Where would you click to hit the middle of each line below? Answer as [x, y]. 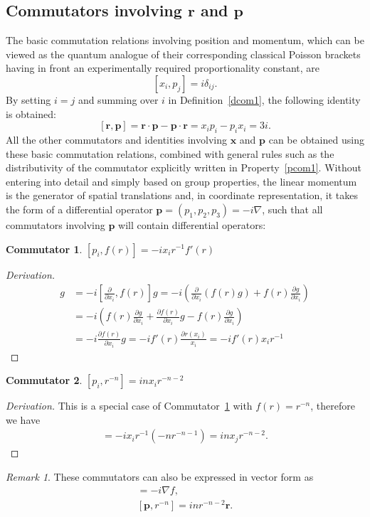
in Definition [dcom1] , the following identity [264, 99]
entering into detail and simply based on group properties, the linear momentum [181, 181]
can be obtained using [316, 139]
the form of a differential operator [79, 209]
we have [23, 419]
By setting [28, 99]
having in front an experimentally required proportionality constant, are [163, 68]
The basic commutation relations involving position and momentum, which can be [185, 40]
